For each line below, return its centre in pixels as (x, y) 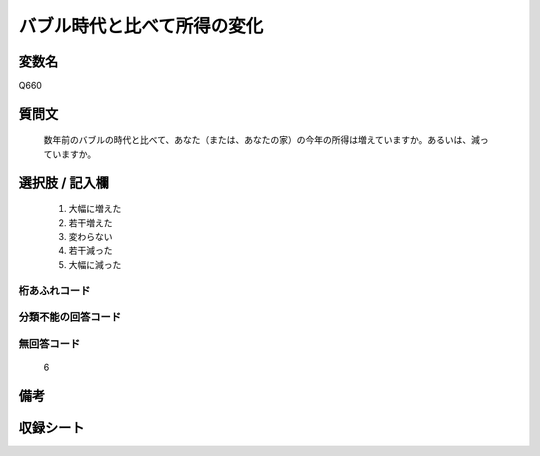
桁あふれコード (54, 290)
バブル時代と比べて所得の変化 (141, 26)
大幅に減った (95, 264)
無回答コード (49, 343)
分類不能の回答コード (70, 317)
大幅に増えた (95, 209)
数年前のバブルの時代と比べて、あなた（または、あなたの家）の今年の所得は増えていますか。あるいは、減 (261, 140)
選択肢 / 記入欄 (64, 182)
